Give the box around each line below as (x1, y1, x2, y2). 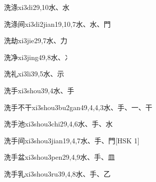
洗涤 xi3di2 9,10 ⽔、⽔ (4, 2, 70, 12)
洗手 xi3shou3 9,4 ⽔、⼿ (4, 85, 75, 95)
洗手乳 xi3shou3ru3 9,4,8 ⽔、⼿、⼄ (4, 168, 111, 179)
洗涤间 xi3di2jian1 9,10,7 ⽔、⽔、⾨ (4, 18, 111, 29)
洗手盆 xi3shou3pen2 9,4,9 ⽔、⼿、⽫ (4, 152, 115, 162)
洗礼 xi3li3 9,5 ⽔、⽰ (4, 68, 64, 79)
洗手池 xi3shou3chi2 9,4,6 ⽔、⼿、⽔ (4, 119, 113, 129)
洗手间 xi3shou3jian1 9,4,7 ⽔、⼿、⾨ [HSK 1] (4, 135, 140, 145)
